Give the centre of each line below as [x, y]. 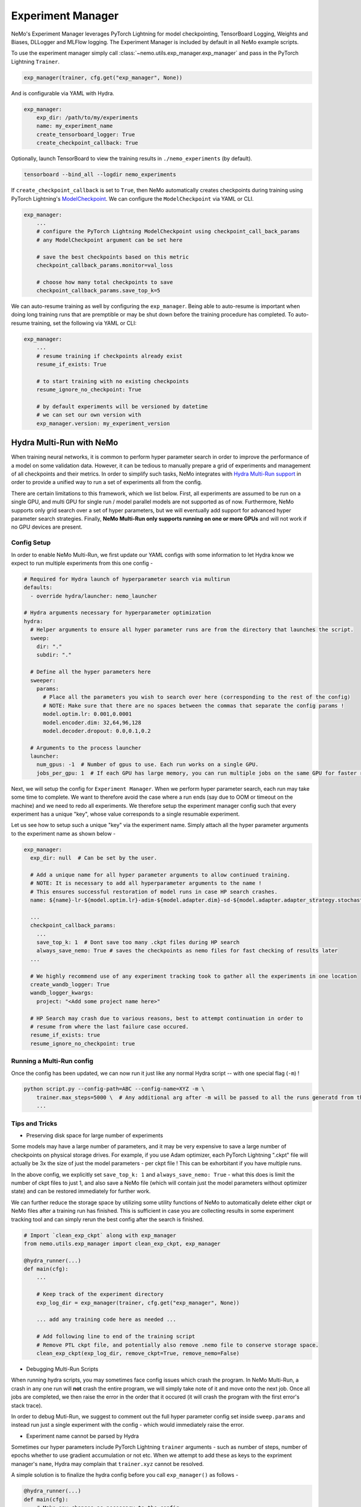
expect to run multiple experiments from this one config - [82, 563]
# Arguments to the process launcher [86, 748]
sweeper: [43, 680]
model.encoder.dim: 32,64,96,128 [92, 722]
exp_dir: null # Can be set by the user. [94, 858]
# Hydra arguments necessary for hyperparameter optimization [117, 613]
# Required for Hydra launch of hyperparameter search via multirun [127, 579]
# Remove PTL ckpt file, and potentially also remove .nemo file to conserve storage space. [177, 1345]
